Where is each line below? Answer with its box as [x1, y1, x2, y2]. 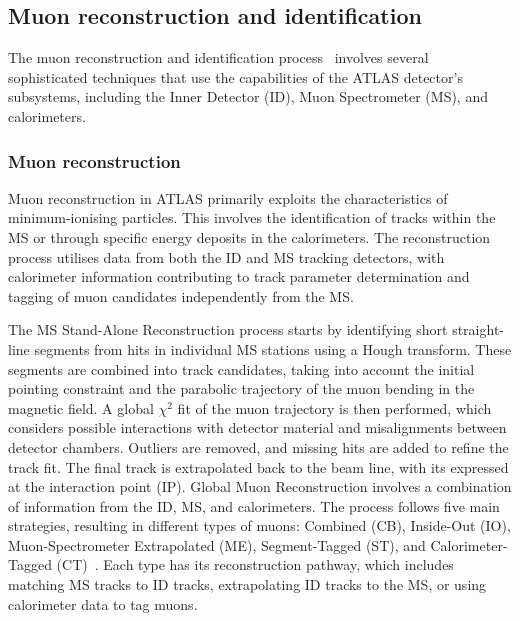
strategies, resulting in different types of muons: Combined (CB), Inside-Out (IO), [8, 515, 511, 536]
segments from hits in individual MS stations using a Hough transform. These [34, 338, 512, 359]
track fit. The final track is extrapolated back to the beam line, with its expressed [8, 456, 509, 477]
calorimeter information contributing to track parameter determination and [8, 266, 470, 287]
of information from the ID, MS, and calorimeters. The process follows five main [8, 495, 500, 516]
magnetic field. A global [8, 397, 154, 418]
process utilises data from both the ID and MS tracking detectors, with [8, 246, 445, 267]
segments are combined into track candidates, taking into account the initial [8, 358, 475, 379]
